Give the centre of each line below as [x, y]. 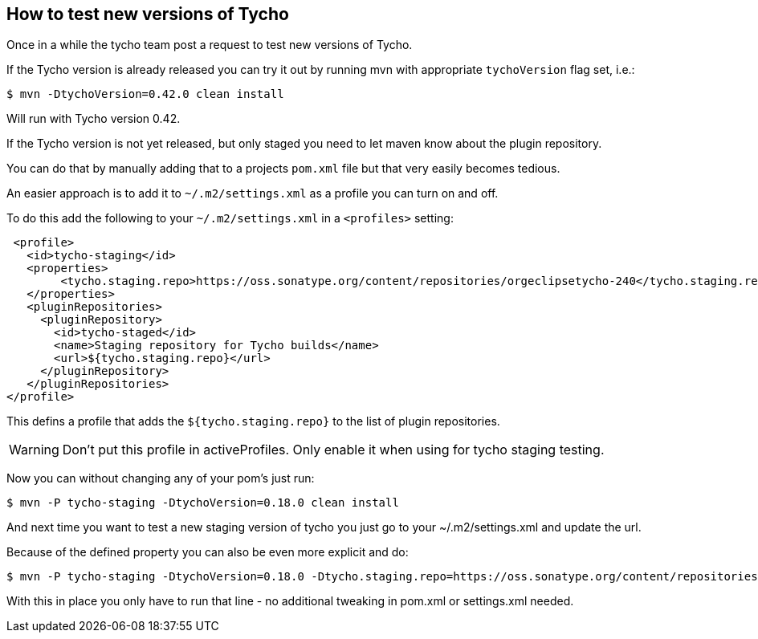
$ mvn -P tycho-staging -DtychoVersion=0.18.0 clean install [203, 503]
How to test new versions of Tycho [148, 14]
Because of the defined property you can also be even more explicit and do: [208, 552]
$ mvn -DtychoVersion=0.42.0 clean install [145, 94]
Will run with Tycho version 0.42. [94, 119]
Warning [34, 450]
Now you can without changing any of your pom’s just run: [161, 478]
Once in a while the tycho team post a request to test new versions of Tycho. [210, 45]
